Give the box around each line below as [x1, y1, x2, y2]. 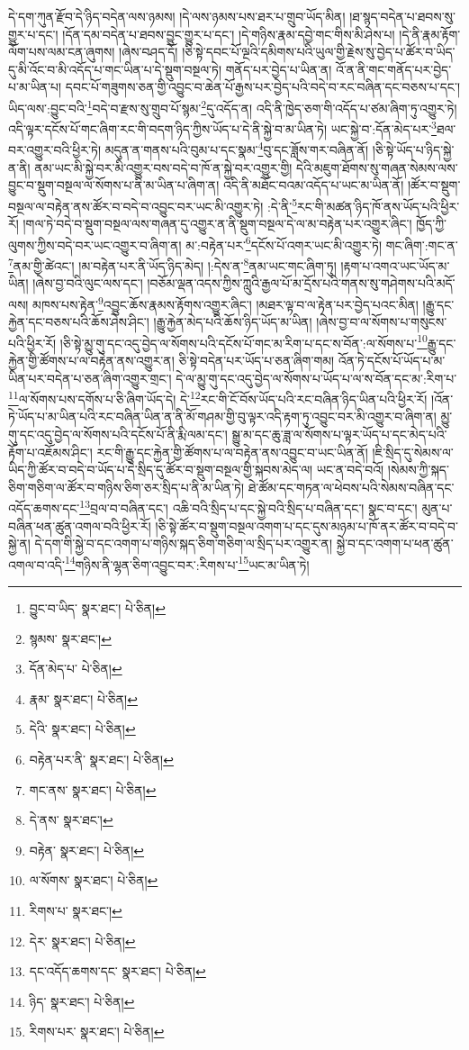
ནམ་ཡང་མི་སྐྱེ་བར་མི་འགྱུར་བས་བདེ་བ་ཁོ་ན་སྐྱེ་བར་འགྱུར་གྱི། [34, 158, 293, 177]
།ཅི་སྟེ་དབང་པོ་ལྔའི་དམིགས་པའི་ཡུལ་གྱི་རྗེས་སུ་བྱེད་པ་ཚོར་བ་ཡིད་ [182, 42, 455, 61]
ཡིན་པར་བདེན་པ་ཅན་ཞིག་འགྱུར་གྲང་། [8, 368, 172, 387]
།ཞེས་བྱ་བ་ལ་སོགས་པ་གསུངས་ [316, 312, 447, 331]
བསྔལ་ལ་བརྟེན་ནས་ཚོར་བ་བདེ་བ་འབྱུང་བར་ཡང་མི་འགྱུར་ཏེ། [8, 196, 264, 215]
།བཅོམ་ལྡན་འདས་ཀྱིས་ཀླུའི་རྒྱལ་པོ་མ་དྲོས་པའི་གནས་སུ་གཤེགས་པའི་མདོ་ [147, 274, 455, 293]
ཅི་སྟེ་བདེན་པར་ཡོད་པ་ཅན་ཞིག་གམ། [178, 350, 335, 369]
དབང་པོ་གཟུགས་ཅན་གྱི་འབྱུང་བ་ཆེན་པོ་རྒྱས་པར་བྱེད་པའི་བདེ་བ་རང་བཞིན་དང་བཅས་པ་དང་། [65, 77, 460, 96]
